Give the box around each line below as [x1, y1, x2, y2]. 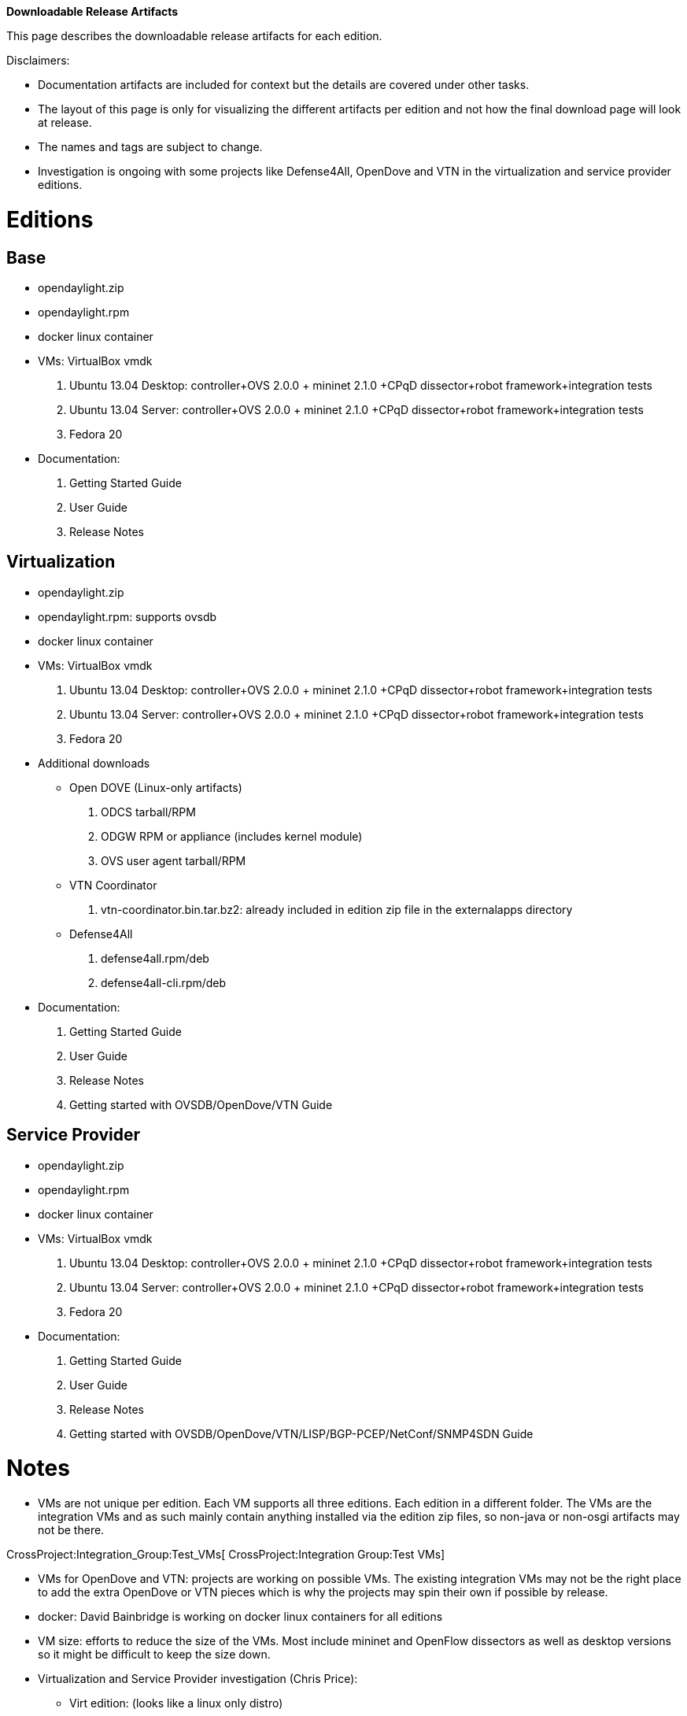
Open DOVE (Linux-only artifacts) [69, 780, 242, 794]
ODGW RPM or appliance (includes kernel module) [101, 829, 363, 843]
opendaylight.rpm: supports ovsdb [38, 609, 217, 623]
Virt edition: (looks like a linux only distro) [69, 1696, 283, 1710]
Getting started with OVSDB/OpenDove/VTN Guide [69, 1097, 333, 1111]
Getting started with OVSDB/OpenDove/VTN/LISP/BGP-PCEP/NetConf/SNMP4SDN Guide [69, 1426, 534, 1440]
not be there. [38, 1523, 105, 1537]
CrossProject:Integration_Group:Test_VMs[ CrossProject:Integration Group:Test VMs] [6, 1548, 445, 1562]
